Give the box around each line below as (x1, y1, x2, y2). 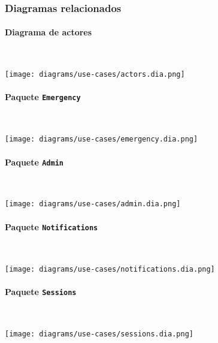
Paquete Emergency (5, 91, 81, 103)
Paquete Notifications (5, 220, 98, 233)
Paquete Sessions (5, 285, 77, 297)
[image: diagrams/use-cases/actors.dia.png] (5, 70, 185, 79)
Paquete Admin (5, 155, 63, 168)
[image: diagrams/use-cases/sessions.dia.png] (5, 329, 193, 338)
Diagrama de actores (5, 26, 92, 38)
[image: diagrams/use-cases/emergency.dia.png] (5, 135, 198, 144)
